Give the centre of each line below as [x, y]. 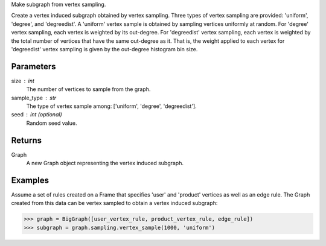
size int [23, 81]
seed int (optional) [37, 115]
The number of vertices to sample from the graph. [88, 89]
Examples [30, 180]
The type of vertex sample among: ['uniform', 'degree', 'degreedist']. [111, 106]
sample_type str [34, 98]
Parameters [34, 66]
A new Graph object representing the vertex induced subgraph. [105, 163]
